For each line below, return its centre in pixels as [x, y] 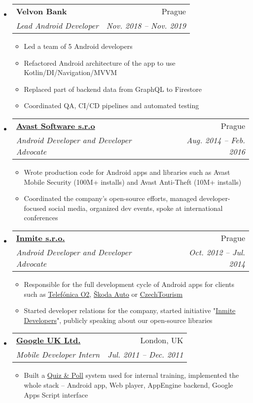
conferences [41, 218]
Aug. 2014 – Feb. [216, 140]
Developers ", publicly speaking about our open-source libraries [118, 320]
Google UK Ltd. [48, 340]
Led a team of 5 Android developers [78, 46]
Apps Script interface [56, 394]
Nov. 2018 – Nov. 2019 [146, 25]
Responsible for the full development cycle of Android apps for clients [129, 284]
